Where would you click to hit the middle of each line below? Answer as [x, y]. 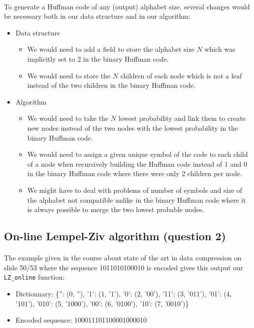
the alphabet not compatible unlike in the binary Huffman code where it [137, 200]
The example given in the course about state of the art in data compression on [123, 258]
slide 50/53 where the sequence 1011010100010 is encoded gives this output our [124, 267]
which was [220, 49]
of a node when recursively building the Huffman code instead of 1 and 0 [137, 164]
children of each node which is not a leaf [181, 75]
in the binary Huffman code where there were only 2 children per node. [135, 173]
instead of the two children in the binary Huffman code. [111, 85]
